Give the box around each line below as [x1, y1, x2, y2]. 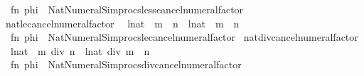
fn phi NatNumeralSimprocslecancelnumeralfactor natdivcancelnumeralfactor [10, 30, 358, 44]
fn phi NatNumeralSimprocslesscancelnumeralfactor [10, 2, 244, 16]
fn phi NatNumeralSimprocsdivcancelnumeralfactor [10, 57, 242, 72]
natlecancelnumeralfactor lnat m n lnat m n [5, 15, 240, 30]
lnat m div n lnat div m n [10, 43, 150, 58]
